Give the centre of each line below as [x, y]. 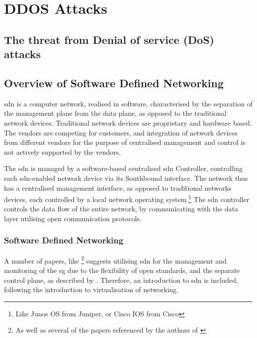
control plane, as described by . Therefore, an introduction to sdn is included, [121, 280]
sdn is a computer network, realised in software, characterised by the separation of [128, 103]
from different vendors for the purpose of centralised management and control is [125, 142]
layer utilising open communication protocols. [73, 218]
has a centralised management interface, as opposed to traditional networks [118, 187]
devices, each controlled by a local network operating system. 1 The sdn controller [127, 198]
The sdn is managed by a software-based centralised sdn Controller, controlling [123, 168]
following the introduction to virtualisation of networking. [91, 289]
